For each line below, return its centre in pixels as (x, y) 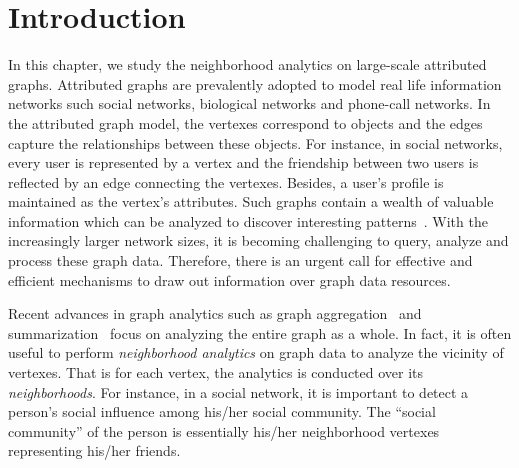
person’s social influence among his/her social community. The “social (222, 411)
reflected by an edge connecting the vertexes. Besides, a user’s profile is (226, 181)
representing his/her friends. (94, 450)
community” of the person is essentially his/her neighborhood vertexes (224, 430)
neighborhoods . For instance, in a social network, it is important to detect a (238, 391)
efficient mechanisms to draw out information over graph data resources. (229, 279)
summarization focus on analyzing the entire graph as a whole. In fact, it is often (260, 332)
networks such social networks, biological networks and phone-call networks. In (249, 103)
